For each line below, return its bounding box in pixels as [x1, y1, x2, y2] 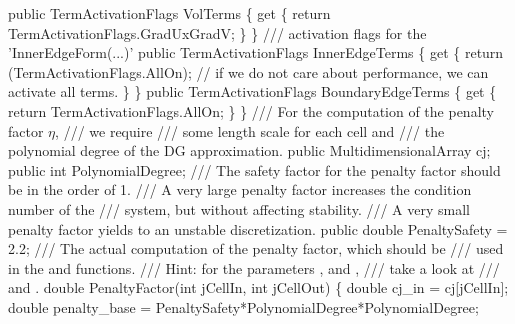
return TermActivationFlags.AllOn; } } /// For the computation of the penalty [8, 100, 494, 121]
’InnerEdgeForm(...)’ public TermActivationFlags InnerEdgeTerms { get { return [8, 42, 504, 63]
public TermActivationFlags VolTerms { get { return [8, 3, 331, 23]
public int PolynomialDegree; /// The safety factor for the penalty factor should [8, 159, 501, 180]
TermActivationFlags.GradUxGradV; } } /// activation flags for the [8, 22, 427, 43]
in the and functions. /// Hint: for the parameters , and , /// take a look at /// [8, 257, 500, 278]
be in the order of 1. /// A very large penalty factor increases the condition [8, 179, 472, 200]
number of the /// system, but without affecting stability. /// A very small [8, 198, 470, 219]
